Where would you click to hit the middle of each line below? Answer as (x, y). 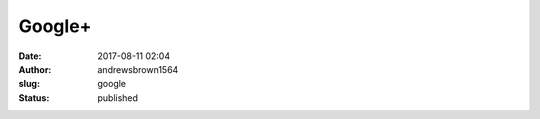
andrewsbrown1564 (138, 69)
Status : (34, 97)
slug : (29, 84)
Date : (30, 56)
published (118, 97)
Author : (35, 69)
